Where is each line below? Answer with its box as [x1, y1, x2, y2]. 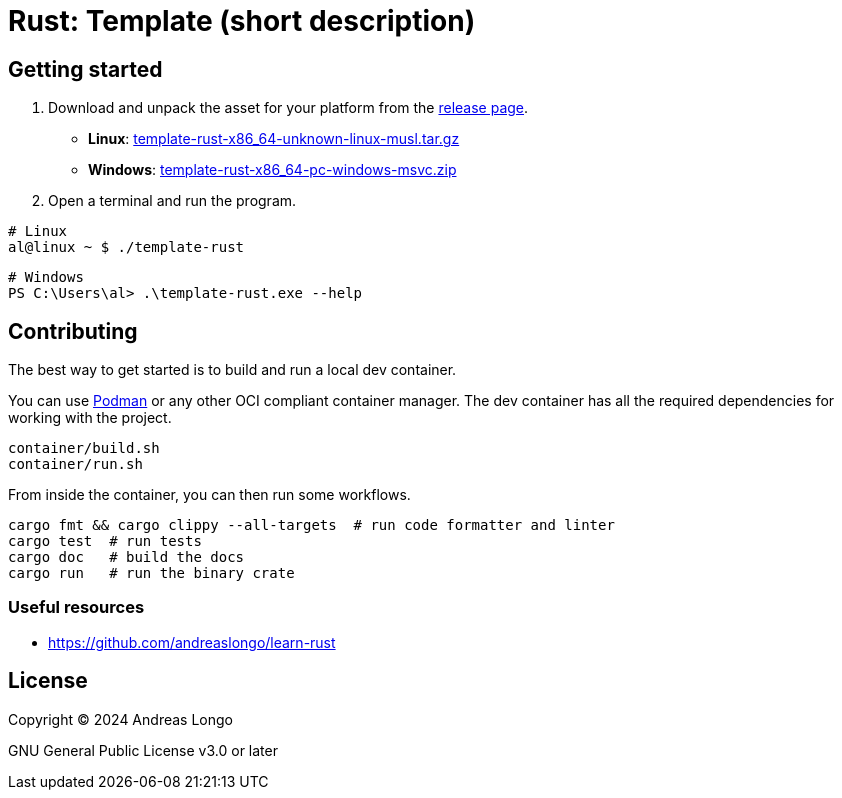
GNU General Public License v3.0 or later [8, 741, 278, 759]
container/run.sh [8, 456, 143, 473]
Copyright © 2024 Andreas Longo [8, 710, 233, 728]
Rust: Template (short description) [8, 4, 476, 38]
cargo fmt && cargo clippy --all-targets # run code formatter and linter [8, 517, 615, 534]
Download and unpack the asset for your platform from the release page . [48, 99, 529, 117]
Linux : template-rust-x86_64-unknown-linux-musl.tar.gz [88, 130, 460, 148]
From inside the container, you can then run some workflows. [8, 486, 411, 504]
